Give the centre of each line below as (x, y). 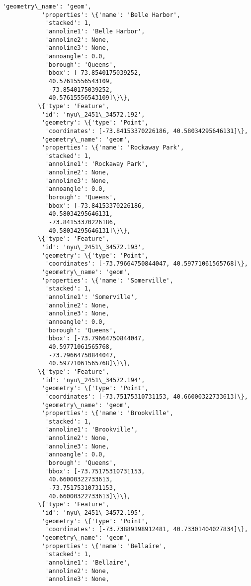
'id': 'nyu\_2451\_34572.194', (93, 380)
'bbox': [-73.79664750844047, (95, 339)
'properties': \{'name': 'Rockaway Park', (113, 148)
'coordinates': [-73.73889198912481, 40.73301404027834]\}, (146, 529)
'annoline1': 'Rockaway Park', (97, 164)
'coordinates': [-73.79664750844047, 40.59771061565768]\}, (146, 264)
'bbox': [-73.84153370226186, (95, 206)
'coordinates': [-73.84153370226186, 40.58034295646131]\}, (146, 131)
